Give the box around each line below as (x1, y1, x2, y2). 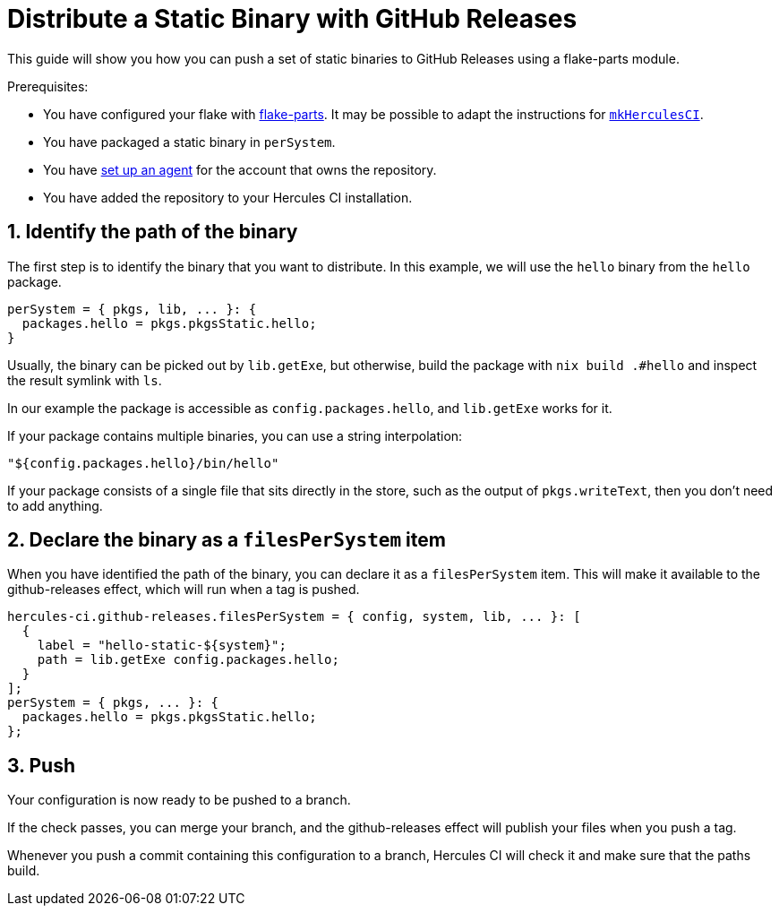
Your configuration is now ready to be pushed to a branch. (7, 792, 351, 808)
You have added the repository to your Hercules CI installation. (43, 189, 413, 205)
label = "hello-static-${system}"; (37, 638, 287, 653)
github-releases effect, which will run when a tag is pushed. (7, 581, 360, 598)
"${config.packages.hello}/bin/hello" (7, 455, 279, 470)
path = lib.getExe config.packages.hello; (37, 652, 339, 668)
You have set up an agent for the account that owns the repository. (43, 161, 437, 177)
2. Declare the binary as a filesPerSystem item (7, 529, 446, 552)
